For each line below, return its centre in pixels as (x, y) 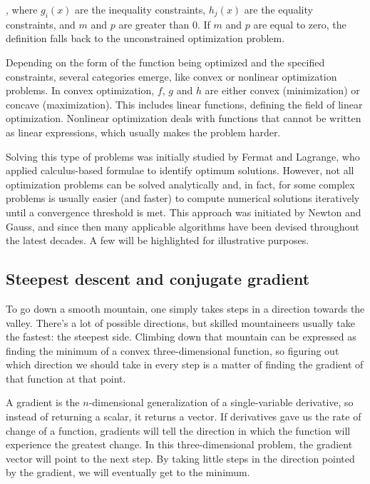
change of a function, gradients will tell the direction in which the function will (178, 430)
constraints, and (41, 24)
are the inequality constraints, (140, 9)
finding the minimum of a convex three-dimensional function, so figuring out (173, 350)
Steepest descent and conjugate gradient (158, 279)
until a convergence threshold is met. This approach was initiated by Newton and (184, 212)
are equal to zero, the (300, 24)
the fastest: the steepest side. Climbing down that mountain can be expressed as (181, 337)
